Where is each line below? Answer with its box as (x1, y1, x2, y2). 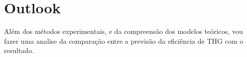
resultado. (4, 45, 34, 56)
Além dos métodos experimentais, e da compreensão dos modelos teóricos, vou (4, 26, 243, 36)
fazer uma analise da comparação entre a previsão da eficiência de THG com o (4, 35, 244, 46)
